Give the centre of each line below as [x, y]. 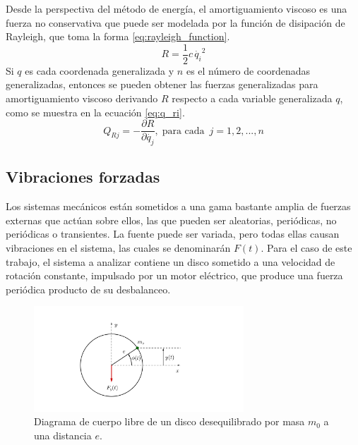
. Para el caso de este [306, 248]
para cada [183, 131]
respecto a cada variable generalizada [252, 98]
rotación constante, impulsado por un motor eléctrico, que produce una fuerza [174, 275]
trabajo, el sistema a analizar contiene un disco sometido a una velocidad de [171, 261]
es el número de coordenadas [248, 70]
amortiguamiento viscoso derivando [82, 98]
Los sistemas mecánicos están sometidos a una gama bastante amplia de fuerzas [178, 206]
